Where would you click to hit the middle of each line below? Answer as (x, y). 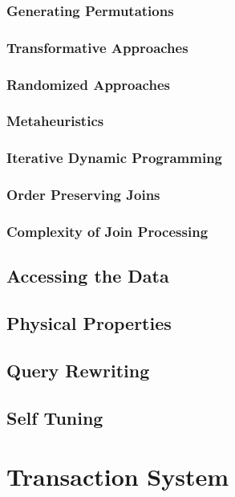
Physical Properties (89, 323)
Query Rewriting (78, 370)
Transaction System (118, 477)
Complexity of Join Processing (107, 231)
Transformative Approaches (97, 47)
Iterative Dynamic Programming (115, 158)
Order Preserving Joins (83, 195)
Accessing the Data (88, 276)
